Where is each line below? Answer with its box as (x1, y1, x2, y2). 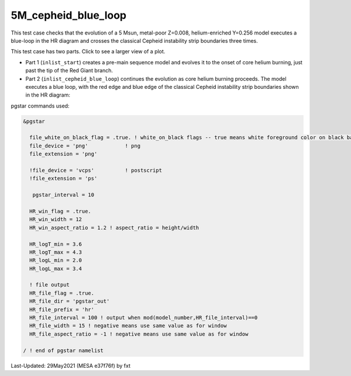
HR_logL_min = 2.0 (29, 257, 82, 264)
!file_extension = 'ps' (29, 175, 98, 182)
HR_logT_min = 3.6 (29, 240, 82, 247)
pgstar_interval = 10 (32, 192, 95, 198)
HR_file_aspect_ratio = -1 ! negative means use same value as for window (29, 330, 249, 337)
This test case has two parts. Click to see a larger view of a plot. (11, 48, 166, 55)
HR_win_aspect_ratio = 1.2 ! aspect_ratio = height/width (29, 224, 199, 231)
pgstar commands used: (11, 102, 70, 109)
